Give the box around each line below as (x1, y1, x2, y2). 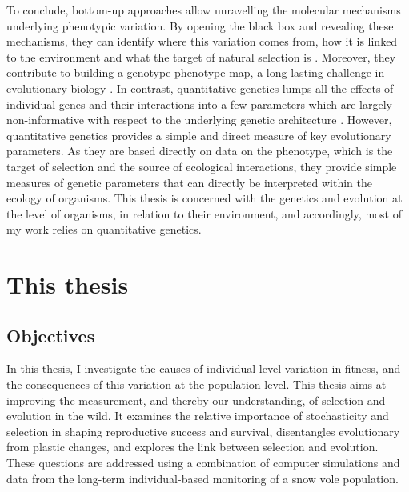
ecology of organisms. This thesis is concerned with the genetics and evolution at (6, 190, 403, 206)
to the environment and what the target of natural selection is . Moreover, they (6, 48, 396, 65)
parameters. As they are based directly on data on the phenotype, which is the (6, 142, 393, 159)
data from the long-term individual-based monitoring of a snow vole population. (6, 470, 399, 486)
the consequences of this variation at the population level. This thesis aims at (6, 376, 387, 393)
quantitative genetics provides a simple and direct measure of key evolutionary (6, 126, 391, 143)
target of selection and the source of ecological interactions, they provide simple (6, 158, 397, 174)
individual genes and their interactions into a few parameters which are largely (6, 95, 392, 112)
